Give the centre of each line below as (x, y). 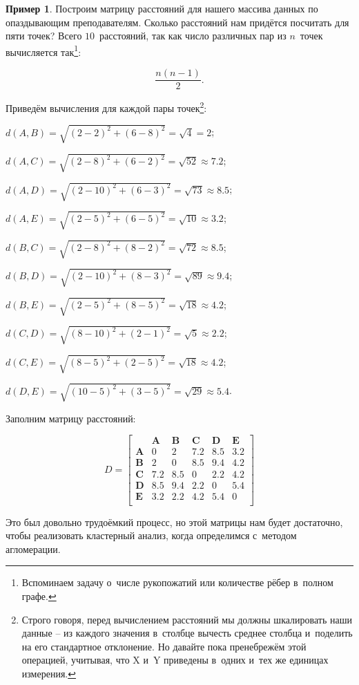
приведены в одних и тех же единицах (246, 660)
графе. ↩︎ (39, 596)
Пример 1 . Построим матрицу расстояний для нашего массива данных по (162, 8)
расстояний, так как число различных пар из (193, 36)
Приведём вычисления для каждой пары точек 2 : (106, 107)
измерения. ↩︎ (49, 673)
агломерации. (33, 548)
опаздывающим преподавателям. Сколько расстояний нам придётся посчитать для (177, 22)
